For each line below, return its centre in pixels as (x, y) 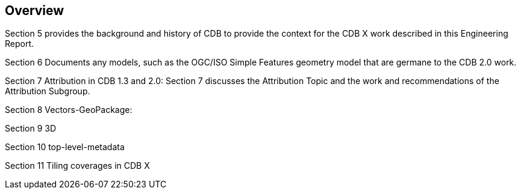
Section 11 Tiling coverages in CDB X (77, 166)
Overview (35, 11)
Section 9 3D (31, 129)
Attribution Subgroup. (48, 91)
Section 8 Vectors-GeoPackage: (69, 110)
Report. (20, 44)
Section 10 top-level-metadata (65, 147)
